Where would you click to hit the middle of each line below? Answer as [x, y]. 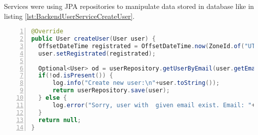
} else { [53, 98]
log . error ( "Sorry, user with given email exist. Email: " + [154, 105]
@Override [47, 32]
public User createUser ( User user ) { [94, 39]
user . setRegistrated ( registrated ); [97, 53]
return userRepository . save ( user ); [111, 91]
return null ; [60, 120]
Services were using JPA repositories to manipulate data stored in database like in [129, 6]
